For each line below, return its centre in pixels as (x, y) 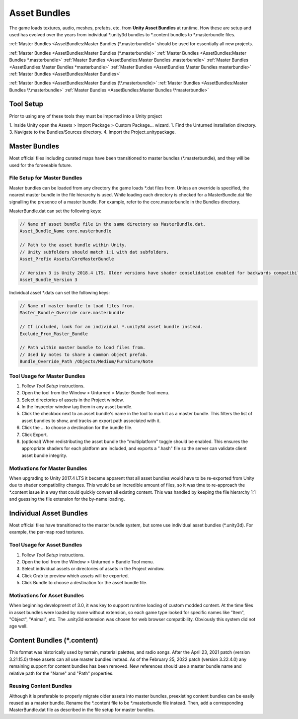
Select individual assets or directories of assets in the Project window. (93, 569)
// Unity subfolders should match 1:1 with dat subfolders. (94, 252)
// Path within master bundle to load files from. (83, 348)
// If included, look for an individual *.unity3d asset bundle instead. (111, 327)
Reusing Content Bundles (40, 686)
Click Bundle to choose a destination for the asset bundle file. (84, 583)
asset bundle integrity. (44, 455)
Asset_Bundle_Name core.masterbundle (66, 231)
